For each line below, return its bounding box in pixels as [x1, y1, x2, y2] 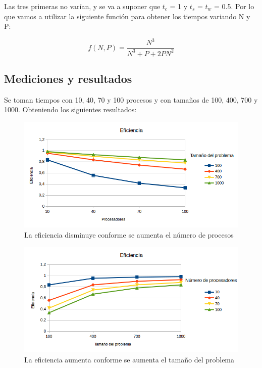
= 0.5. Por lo [214, 1, 254, 11]
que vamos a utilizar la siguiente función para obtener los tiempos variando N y [4, 11, 250, 21]
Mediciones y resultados [4, 71, 132, 86]
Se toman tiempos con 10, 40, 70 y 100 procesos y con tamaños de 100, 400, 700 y [4, 94, 258, 105]
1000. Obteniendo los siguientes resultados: [4, 104, 137, 115]
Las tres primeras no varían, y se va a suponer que [4, 1, 161, 11]
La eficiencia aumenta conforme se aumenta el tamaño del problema [24, 354, 235, 364]
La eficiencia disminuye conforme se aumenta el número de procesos [24, 229, 234, 240]
